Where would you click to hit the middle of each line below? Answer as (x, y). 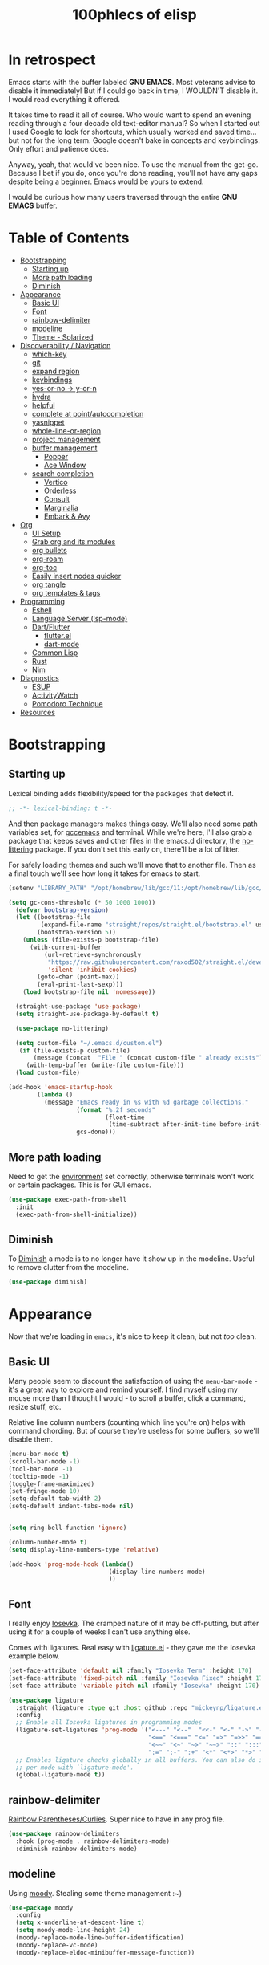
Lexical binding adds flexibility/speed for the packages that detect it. (121, 793)
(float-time (125, 1117)
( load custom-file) (48, 1073)
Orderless (60, 490)
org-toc (44, 567)
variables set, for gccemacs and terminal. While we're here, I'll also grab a (130, 832)
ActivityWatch (55, 695)
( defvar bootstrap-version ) (62, 910)
